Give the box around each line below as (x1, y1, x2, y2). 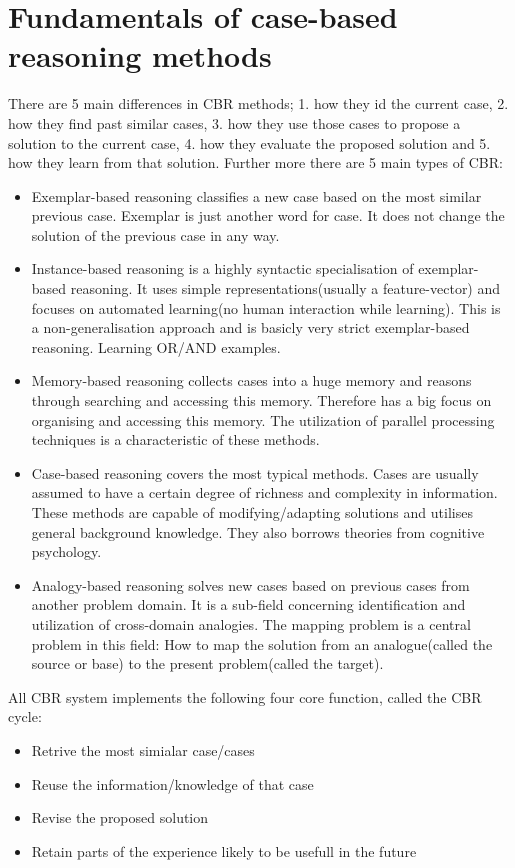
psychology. (31, 541, 102, 562)
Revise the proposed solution (31, 807, 209, 828)
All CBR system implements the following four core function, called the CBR (8, 686, 482, 707)
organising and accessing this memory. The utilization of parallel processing (31, 409, 495, 430)
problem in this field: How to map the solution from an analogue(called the (31, 633, 493, 654)
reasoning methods (8, 35, 272, 76)
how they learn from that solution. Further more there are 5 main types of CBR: (8, 152, 503, 173)
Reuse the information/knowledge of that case (31, 773, 314, 794)
